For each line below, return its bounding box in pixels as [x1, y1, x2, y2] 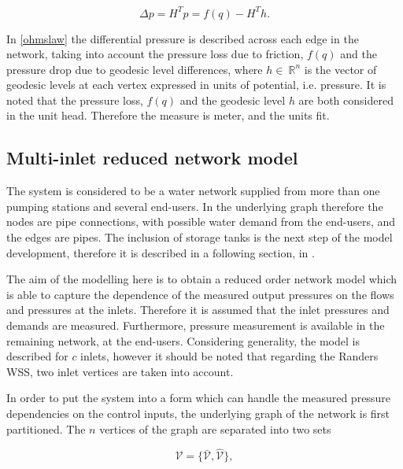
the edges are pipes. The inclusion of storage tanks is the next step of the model [6, 229, 393, 246]
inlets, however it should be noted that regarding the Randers [80, 348, 379, 364]
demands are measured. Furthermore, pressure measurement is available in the [6, 317, 385, 334]
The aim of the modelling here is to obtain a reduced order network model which [6, 271, 397, 287]
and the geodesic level [179, 91, 286, 108]
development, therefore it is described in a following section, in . [6, 244, 315, 260]
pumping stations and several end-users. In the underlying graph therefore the [6, 198, 383, 214]
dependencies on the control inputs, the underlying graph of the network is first [6, 404, 390, 421]
